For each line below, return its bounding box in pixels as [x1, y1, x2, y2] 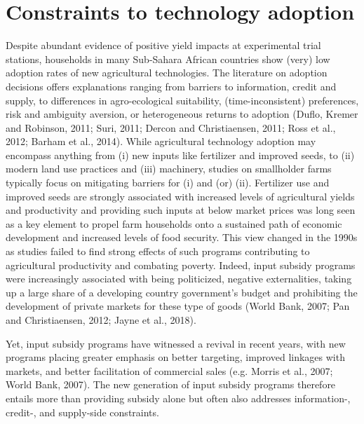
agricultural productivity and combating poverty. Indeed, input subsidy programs [6, 257, 356, 272]
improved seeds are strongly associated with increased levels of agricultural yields [6, 189, 355, 203]
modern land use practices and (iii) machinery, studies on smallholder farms [6, 161, 332, 176]
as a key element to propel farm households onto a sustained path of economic [6, 216, 342, 231]
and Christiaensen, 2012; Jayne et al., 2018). [6, 313, 196, 327]
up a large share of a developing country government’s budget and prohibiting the [6, 285, 358, 299]
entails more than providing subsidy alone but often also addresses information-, [6, 390, 351, 405]
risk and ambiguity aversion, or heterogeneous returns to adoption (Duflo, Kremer [6, 107, 358, 121]
